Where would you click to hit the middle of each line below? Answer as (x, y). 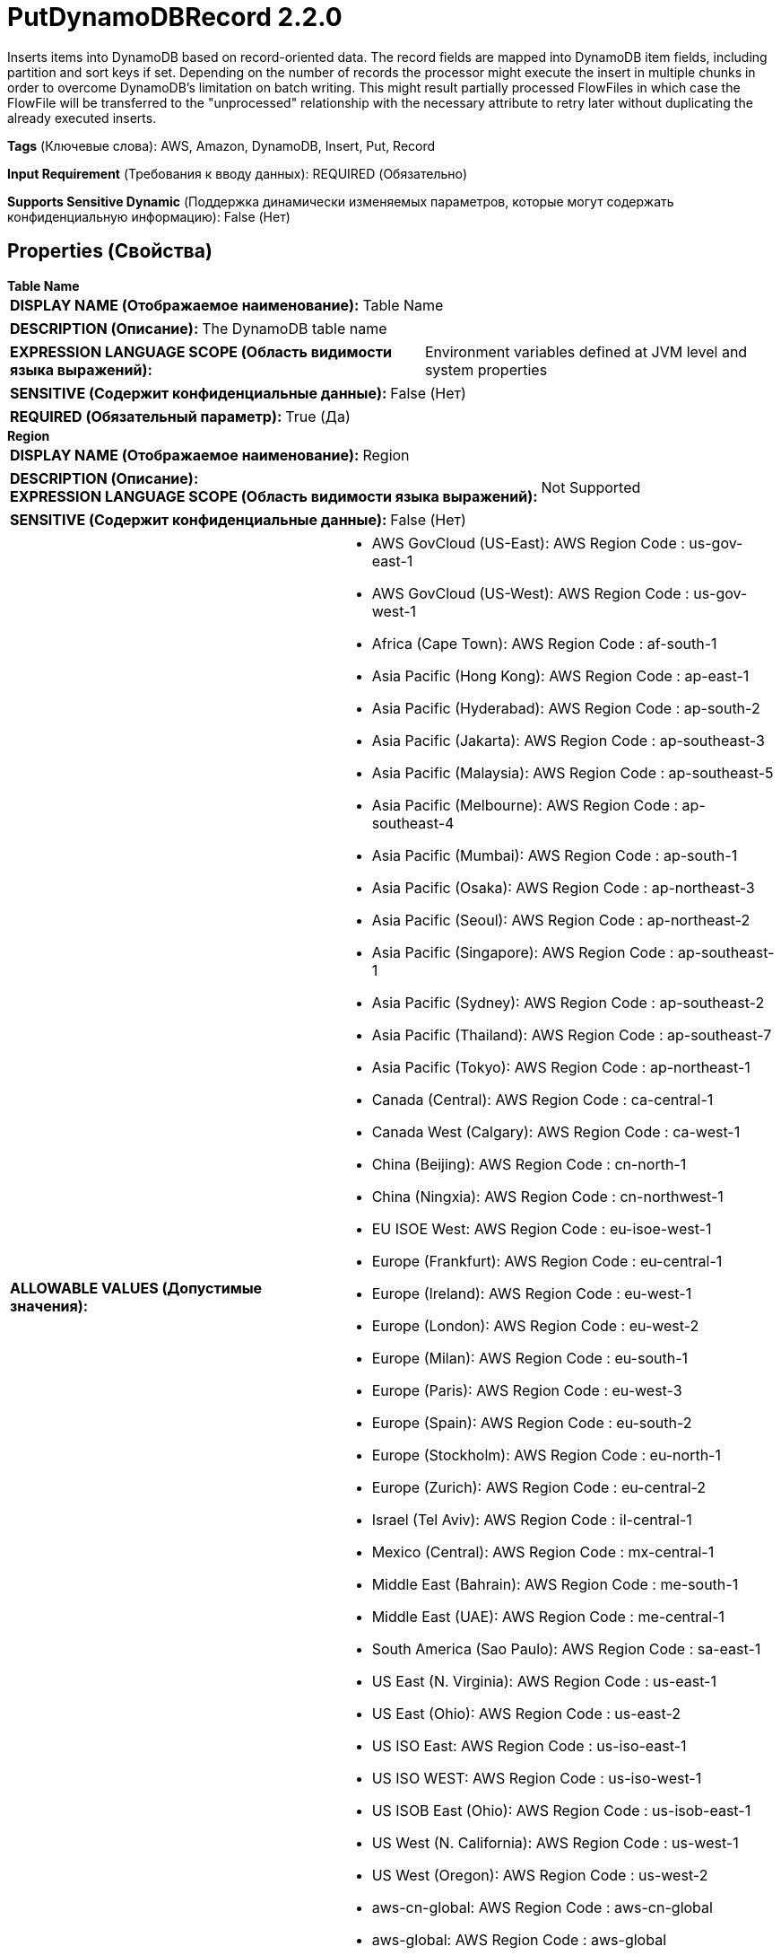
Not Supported (591, 487)
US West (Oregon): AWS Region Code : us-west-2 (540, 1875)
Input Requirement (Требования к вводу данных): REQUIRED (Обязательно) (238, 173)
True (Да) (318, 416)
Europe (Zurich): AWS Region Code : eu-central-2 (539, 1487)
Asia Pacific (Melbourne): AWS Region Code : (525, 805)
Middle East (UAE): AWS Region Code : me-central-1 (548, 1616)
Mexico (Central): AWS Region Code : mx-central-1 (543, 1552)
